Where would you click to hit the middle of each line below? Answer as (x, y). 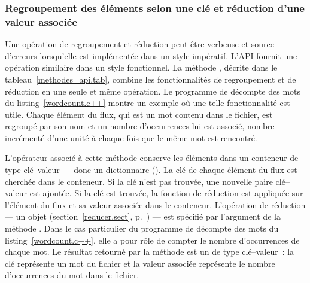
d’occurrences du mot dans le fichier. (72, 275)
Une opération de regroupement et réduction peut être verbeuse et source (139, 44)
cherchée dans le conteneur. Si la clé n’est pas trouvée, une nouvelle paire (139, 181)
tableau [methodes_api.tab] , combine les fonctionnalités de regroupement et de (151, 79)
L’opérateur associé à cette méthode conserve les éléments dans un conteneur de (152, 158)
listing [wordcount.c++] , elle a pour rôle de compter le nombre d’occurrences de (152, 240)
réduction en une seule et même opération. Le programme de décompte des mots (153, 91)
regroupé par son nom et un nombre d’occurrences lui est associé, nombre (140, 126)
